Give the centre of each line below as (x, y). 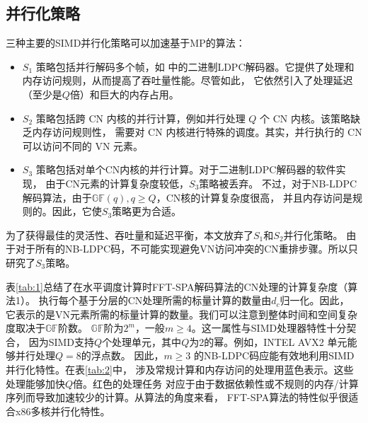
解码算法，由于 (57, 197)
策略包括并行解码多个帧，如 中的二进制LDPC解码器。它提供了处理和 (195, 66)
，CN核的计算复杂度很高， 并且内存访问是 (254, 197)
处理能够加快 (35, 383)
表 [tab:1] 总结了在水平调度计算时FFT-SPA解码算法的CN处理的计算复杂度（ (177, 286)
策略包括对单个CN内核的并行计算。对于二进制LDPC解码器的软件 (186, 169)
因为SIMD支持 (62, 341)
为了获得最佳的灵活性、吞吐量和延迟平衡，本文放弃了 (130, 234)
